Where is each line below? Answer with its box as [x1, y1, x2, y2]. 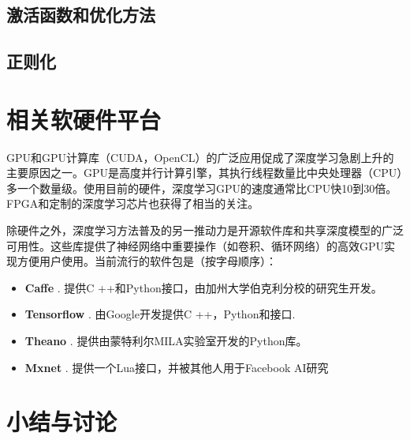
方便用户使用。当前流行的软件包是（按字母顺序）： [17, 253, 277, 269]
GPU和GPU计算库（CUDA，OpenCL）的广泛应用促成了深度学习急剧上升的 [6, 149, 394, 165]
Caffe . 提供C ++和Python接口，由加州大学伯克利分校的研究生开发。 [24, 279, 382, 295]
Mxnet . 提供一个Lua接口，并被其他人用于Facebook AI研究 [24, 359, 329, 375]
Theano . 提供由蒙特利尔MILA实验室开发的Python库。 [24, 333, 307, 349]
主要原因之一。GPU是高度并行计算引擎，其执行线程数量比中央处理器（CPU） [6, 164, 403, 181]
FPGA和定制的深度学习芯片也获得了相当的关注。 [6, 195, 259, 212]
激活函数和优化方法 [6, 2, 155, 27]
